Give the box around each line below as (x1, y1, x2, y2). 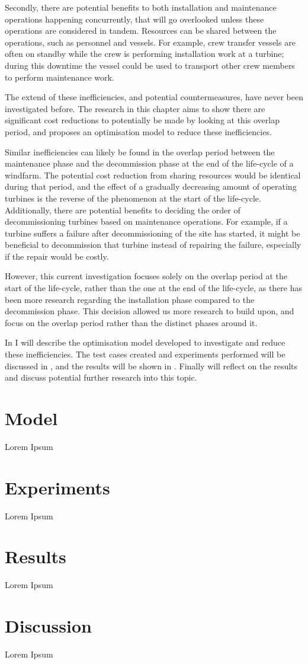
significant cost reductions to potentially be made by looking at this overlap (5, 114, 280, 126)
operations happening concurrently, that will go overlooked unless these (5, 12, 264, 25)
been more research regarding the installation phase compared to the (5, 293, 255, 305)
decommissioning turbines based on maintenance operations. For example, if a (5, 215, 288, 228)
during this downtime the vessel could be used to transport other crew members (5, 59, 295, 71)
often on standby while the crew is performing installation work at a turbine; (5, 47, 284, 60)
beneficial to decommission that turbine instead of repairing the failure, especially (5, 238, 301, 251)
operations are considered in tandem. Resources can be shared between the (5, 24, 277, 37)
